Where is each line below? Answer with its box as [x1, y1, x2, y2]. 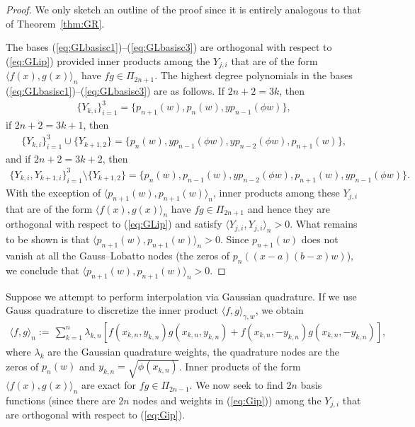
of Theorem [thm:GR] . [6, 16, 105, 30]
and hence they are [247, 201, 330, 216]
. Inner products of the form [178, 358, 301, 373]
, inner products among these [213, 185, 340, 199]
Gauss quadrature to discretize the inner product [6, 303, 218, 317]
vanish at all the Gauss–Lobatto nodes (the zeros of [6, 247, 230, 262]
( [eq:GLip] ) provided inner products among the [6, 53, 210, 68]
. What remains [290, 216, 358, 231]
